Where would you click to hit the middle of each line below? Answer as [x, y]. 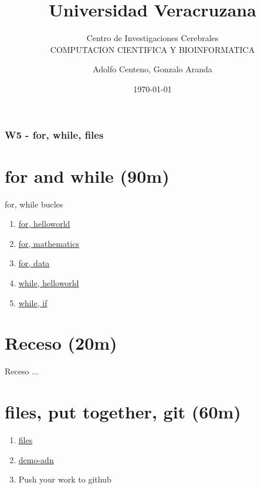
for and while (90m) [87, 175]
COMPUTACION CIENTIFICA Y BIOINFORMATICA [152, 49]
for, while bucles [34, 204]
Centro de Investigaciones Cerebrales [152, 38]
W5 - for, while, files [54, 134]
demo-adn [36, 459]
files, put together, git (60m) [123, 412]
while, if [33, 302]
